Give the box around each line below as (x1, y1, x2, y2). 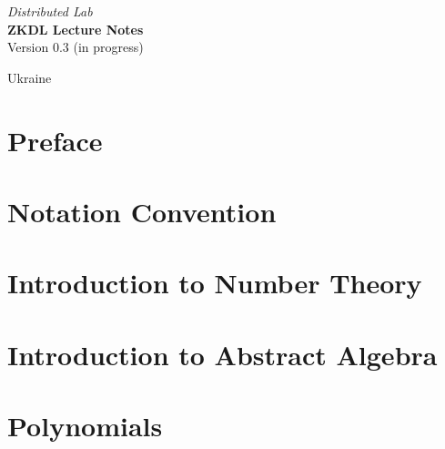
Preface (7, 121, 103, 158)
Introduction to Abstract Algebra (7, 335, 438, 372)
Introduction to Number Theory (7, 264, 422, 301)
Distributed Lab (7, 2, 93, 20)
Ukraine (7, 67, 52, 87)
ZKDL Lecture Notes (7, 19, 144, 38)
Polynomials (7, 407, 163, 444)
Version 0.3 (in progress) (7, 37, 144, 56)
